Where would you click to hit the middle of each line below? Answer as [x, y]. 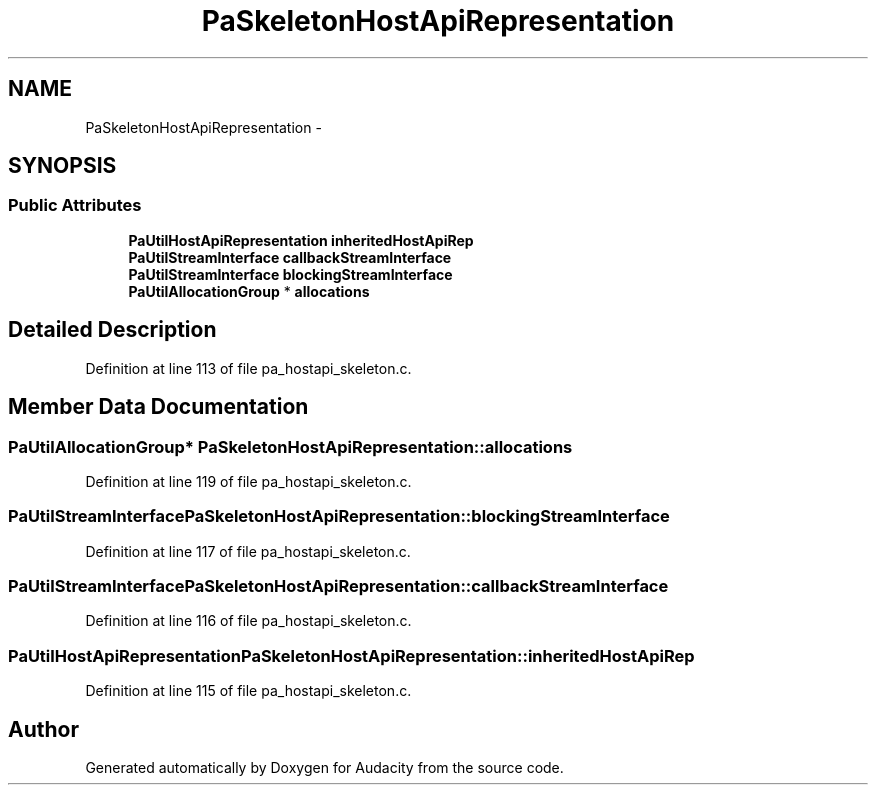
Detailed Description [112, 330]
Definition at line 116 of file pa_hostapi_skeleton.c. [248, 621]
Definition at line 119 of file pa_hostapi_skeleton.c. [248, 481]
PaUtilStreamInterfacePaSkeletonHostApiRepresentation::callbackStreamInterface [338, 586]
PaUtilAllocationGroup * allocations [249, 291]
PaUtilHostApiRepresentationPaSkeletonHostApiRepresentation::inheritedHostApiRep [351, 655]
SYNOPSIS [62, 166]
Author [43, 729]
